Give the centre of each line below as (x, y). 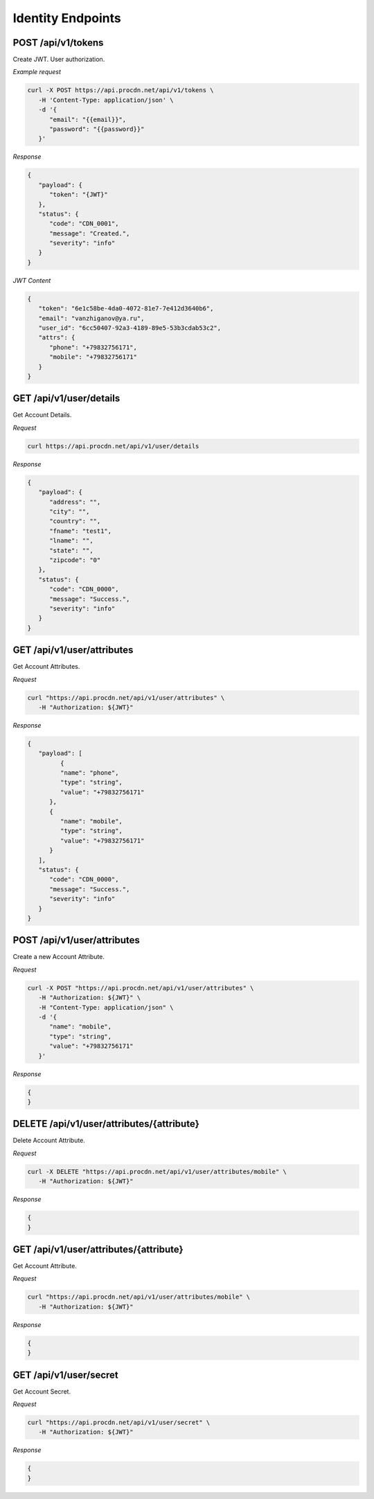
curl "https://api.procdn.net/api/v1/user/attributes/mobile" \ (139, 1297)
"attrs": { (57, 338)
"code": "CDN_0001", (84, 224)
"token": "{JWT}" (79, 195)
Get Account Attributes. (46, 667)
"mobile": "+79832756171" (93, 357)
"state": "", (71, 550)
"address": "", (75, 502)
